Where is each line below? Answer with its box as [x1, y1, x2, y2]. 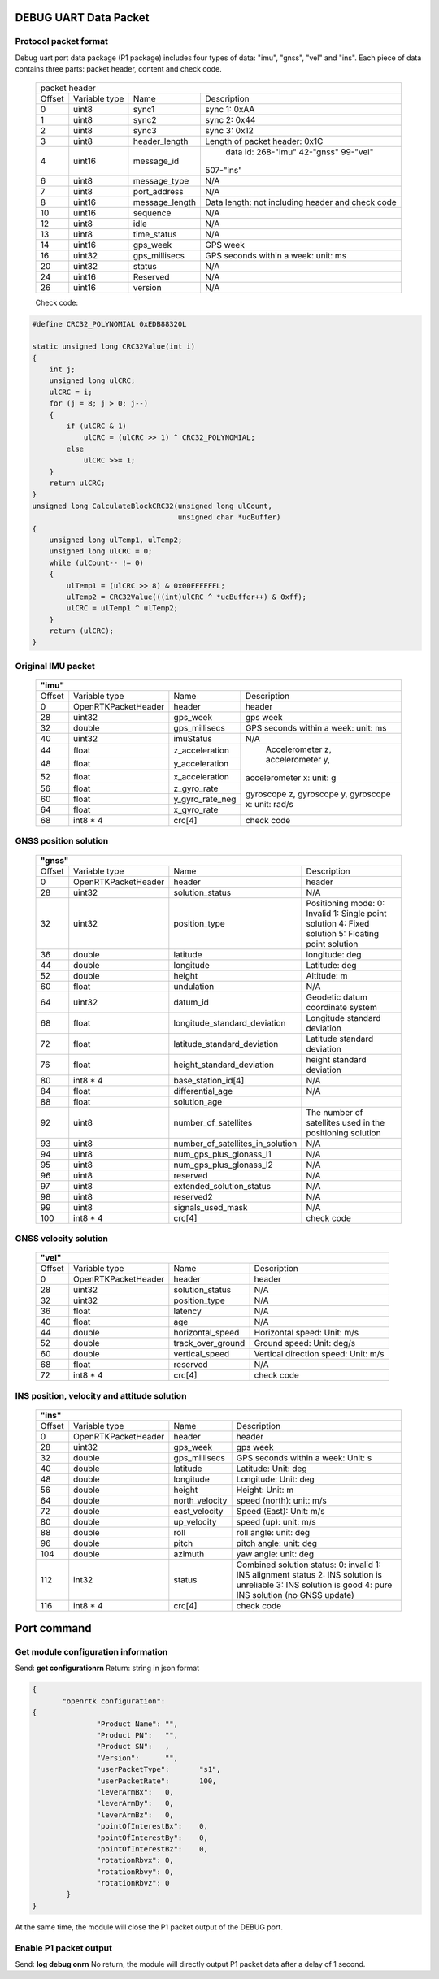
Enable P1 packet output [15, 1942, 113, 1954]
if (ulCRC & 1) [66, 422, 128, 431]
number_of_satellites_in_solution [173, 1138, 298, 1149]
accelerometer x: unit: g [245, 772, 337, 783]
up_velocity [173, 1516, 217, 1527]
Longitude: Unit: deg [236, 1473, 315, 1485]
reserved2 [173, 1191, 213, 1202]
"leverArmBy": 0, [96, 1799, 174, 1808]
